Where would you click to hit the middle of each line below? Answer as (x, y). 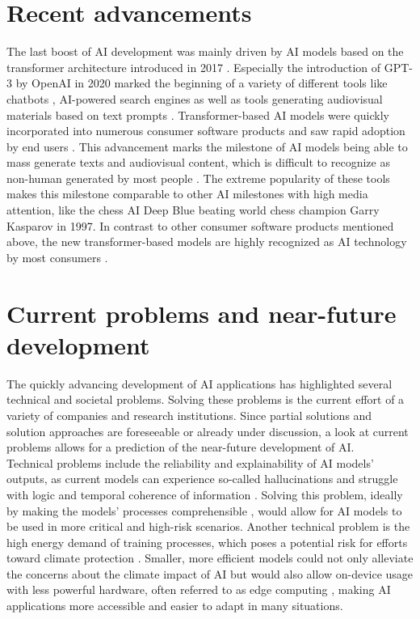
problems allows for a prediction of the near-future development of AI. (181, 447)
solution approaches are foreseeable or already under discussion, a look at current (208, 431)
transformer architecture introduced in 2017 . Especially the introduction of (194, 67)
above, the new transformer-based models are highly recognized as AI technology (207, 242)
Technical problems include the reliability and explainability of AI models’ (190, 462)
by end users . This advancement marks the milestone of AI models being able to (207, 146)
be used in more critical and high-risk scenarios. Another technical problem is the (208, 526)
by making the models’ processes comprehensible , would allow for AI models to (204, 510)
